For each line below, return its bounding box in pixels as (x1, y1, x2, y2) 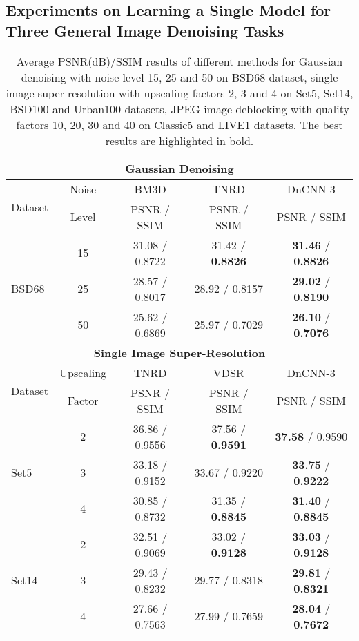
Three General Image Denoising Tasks (6, 19, 284, 41)
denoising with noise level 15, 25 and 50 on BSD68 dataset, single (21, 68, 338, 85)
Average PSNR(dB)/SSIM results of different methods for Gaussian (16, 52, 343, 69)
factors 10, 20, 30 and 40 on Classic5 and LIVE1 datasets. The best (16, 116, 343, 133)
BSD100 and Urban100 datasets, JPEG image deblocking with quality (10, 100, 349, 117)
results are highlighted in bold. (105, 132, 254, 149)
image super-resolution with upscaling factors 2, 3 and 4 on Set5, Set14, (6, 84, 353, 101)
